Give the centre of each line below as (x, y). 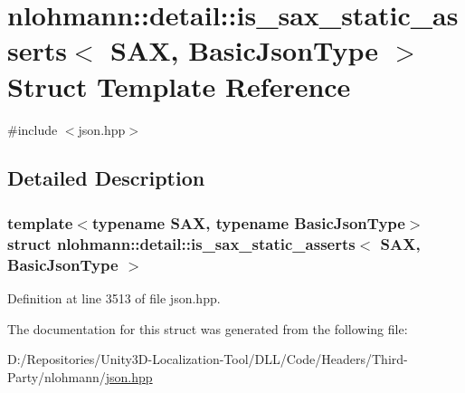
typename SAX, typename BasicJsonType (248, 222)
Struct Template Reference (179, 86)
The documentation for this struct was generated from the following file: (208, 328)
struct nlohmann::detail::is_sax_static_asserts (181, 243)
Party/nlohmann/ (57, 376)
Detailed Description (106, 178)
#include (33, 129)
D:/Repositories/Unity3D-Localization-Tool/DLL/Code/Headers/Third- (208, 359)
